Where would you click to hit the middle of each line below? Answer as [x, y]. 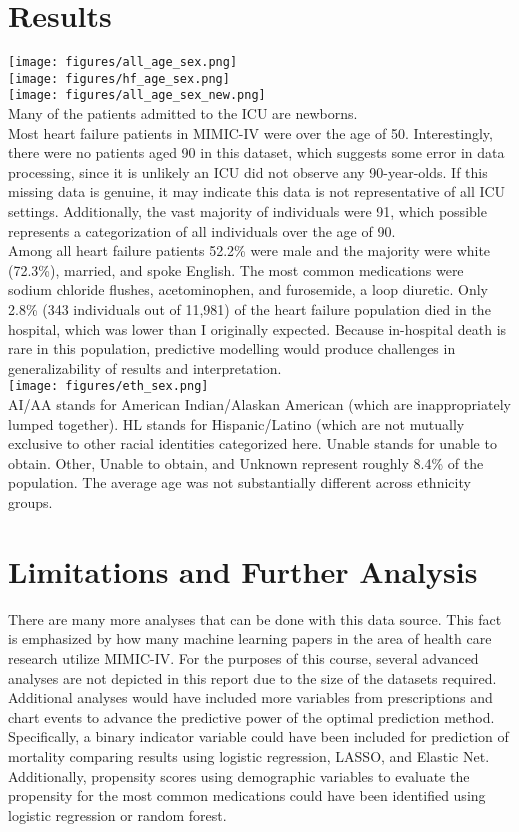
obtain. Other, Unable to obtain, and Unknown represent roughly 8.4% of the [246, 462]
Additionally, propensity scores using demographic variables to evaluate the [239, 775]
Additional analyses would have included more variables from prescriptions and [250, 697]
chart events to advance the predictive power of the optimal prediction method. [251, 716]
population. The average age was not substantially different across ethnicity [239, 482]
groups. [30, 502]
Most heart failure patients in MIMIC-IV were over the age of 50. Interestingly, [250, 132]
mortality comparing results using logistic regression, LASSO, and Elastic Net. [249, 755]
